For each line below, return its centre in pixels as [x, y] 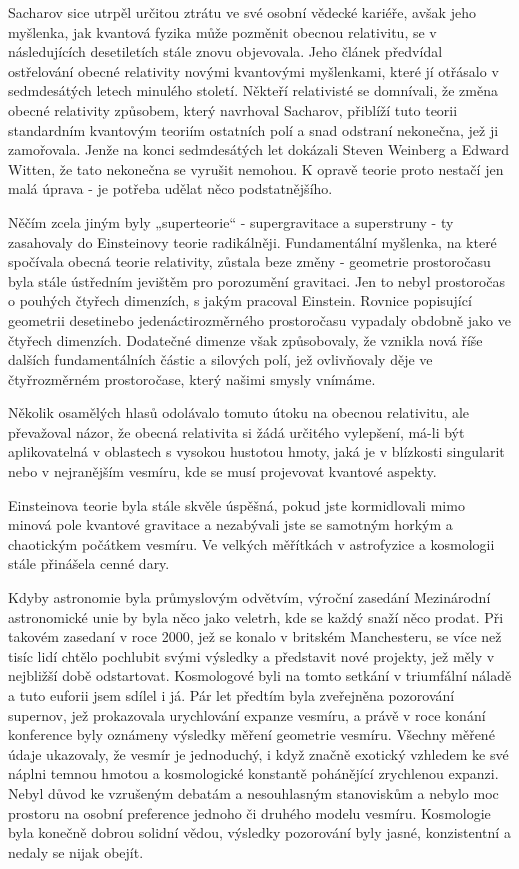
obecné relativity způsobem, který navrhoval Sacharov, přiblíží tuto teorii [233, 109]
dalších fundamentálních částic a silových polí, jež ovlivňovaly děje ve [220, 359]
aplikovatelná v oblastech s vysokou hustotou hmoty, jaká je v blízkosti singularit [256, 451]
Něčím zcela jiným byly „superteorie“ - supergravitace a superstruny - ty [231, 221]
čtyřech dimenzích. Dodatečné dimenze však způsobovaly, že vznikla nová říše [245, 339]
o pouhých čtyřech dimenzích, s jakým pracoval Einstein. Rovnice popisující [240, 300]
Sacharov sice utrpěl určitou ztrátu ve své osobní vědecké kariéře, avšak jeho [242, 12]
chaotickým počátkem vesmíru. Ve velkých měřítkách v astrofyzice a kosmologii [251, 543]
